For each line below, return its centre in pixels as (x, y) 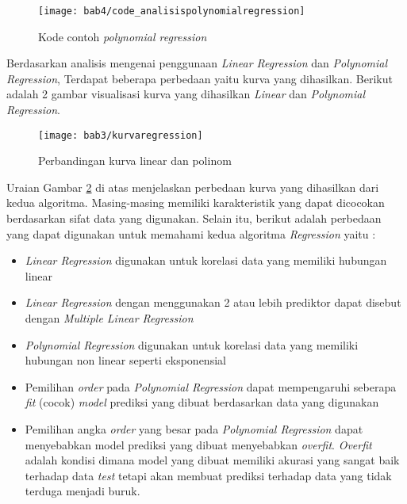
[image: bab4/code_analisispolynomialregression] (172, 11)
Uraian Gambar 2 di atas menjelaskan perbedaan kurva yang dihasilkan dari (193, 187)
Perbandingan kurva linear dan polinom (135, 160)
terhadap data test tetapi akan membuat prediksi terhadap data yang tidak (208, 475)
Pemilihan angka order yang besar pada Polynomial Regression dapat (194, 429)
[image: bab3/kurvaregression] (121, 135)
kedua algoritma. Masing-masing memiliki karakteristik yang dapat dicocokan (196, 202)
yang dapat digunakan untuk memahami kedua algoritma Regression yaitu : (191, 233)
